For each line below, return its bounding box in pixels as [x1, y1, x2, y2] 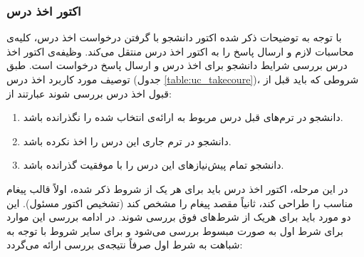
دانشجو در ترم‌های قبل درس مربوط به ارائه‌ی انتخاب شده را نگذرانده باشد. [23, 110, 343, 125]
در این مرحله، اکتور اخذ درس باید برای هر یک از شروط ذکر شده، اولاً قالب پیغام [6, 181, 348, 196]
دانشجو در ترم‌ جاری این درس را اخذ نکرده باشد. [23, 133, 232, 148]
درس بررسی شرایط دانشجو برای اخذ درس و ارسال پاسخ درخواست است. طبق [6, 58, 348, 73]
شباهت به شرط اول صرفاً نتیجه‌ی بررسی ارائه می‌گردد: [6, 237, 243, 252]
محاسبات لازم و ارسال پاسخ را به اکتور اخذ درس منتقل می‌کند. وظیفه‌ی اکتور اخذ [6, 43, 354, 58]
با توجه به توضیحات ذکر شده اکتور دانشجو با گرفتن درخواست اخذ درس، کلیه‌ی [6, 30, 342, 45]
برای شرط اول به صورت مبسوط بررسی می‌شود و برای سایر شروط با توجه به [6, 223, 343, 238]
